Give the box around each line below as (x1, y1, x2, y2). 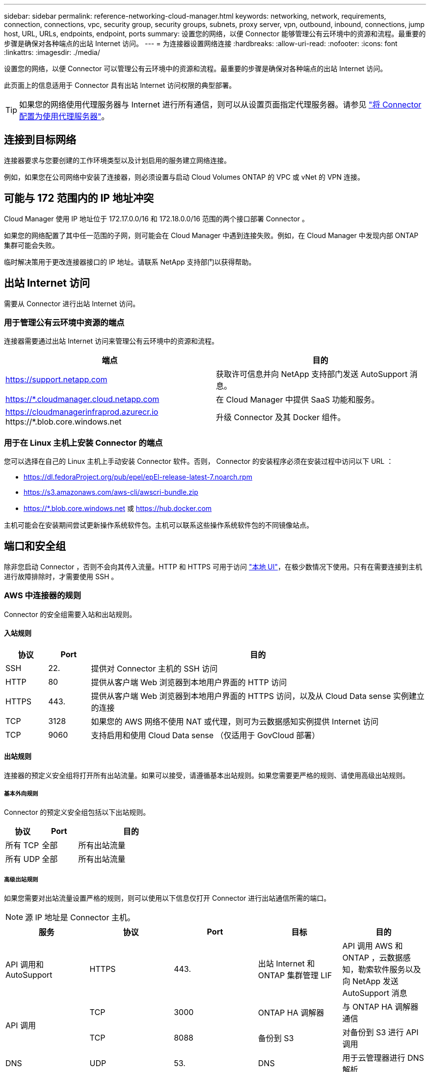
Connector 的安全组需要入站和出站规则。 (4, 610, 136, 618)
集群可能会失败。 (4, 241, 59, 249)
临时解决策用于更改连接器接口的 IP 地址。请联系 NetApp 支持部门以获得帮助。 (4, 257, 256, 266)
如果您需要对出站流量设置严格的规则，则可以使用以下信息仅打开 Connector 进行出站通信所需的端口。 (4, 893, 331, 902)
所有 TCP (5, 840, 39, 850)
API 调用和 (5, 959, 44, 969)
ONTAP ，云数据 (342, 952, 403, 963)
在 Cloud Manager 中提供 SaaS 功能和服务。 (216, 395, 379, 405)
